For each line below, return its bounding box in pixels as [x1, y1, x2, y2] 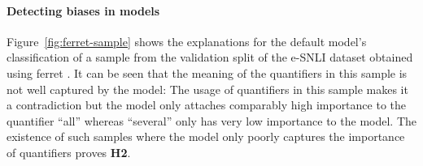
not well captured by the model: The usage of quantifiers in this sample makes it [7, 80, 408, 97]
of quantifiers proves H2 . [7, 143, 131, 160]
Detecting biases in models [7, 2, 160, 19]
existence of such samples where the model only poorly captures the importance [7, 128, 405, 145]
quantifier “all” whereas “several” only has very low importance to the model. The [7, 112, 416, 129]
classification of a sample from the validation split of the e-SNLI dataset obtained [7, 49, 413, 66]
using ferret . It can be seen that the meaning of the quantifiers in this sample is [7, 64, 408, 81]
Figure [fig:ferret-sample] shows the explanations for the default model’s [7, 32, 367, 49]
